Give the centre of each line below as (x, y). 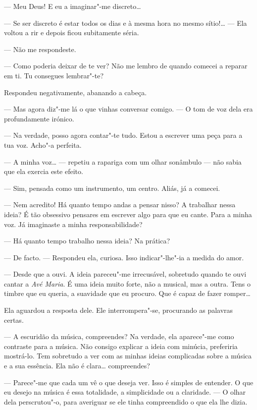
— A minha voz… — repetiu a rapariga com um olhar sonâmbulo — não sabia (123, 161)
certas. (14, 320)
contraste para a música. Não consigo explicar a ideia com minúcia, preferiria (121, 346)
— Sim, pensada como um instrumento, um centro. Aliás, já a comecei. (112, 188)
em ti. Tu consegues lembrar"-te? (54, 75)
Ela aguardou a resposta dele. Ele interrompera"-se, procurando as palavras (119, 310)
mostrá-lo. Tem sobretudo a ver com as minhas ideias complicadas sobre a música (128, 356)
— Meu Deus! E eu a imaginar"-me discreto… (73, 6)
